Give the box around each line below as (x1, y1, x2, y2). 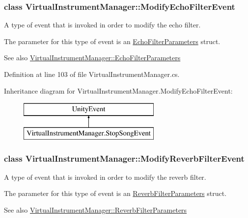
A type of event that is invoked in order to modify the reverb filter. (4, 171, 206, 182)
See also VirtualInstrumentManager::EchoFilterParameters (4, 52, 181, 63)
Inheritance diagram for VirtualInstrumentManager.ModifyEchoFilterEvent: (4, 85, 233, 96)
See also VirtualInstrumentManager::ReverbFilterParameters (4, 204, 187, 215)
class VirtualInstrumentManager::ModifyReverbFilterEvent (4, 152, 245, 165)
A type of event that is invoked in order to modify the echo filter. (4, 20, 201, 30)
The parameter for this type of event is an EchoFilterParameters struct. (4, 36, 220, 46)
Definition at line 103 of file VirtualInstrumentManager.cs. (4, 69, 180, 79)
